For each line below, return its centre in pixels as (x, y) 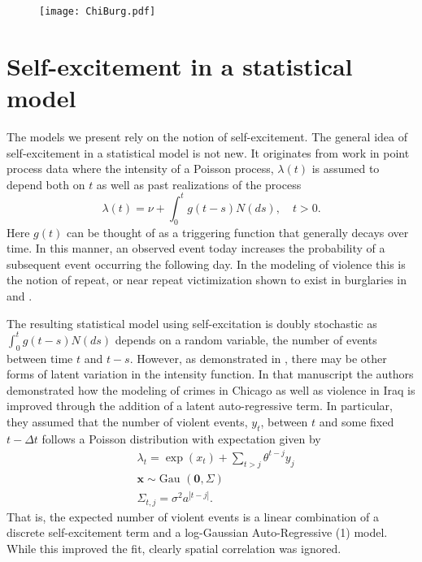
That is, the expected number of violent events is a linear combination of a (193, 516)
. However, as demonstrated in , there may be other (258, 358)
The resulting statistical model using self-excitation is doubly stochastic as (192, 323)
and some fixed (357, 421)
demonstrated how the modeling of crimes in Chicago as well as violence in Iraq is (211, 389)
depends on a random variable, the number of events (246, 339)
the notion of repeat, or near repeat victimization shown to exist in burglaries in (207, 280)
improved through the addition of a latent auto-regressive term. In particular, (200, 406)
